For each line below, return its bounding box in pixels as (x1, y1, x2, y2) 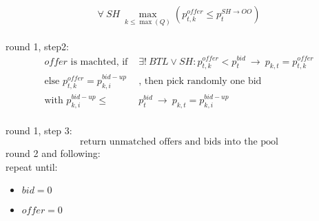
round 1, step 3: (6, 123, 72, 138)
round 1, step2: (6, 39, 69, 53)
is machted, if (70, 56, 128, 67)
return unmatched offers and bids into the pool (80, 137, 278, 147)
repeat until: (6, 159, 58, 173)
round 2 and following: (6, 146, 101, 160)
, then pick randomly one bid (138, 76, 262, 86)
